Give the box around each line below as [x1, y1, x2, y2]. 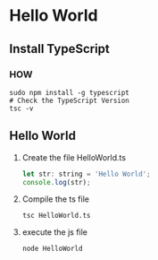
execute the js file [21, 227, 87, 238]
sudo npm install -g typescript [9, 88, 129, 97]
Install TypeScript [9, 41, 110, 56]
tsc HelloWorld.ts [21, 212, 91, 221]
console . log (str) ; [21, 178, 91, 186]
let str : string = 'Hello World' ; [21, 169, 151, 178]
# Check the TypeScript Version [9, 96, 129, 105]
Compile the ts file [21, 194, 89, 204]
